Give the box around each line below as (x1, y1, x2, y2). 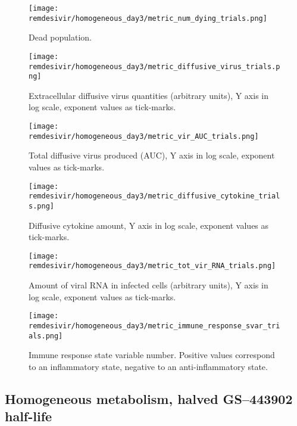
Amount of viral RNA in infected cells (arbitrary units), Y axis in (29, 279, 268, 291)
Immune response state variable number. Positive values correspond (29, 349, 275, 361)
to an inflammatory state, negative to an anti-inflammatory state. (29, 360, 268, 372)
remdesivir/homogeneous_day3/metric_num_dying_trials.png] (29, 14, 267, 23)
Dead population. (29, 31, 92, 43)
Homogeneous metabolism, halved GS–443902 (5, 389, 293, 408)
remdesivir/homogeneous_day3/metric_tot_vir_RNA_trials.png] (29, 262, 276, 270)
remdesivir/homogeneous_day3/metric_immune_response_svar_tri (29, 321, 280, 330)
